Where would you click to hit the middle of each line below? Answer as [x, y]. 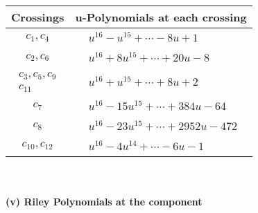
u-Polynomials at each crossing [161, 17]
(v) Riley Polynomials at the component [104, 202]
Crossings [38, 17]
